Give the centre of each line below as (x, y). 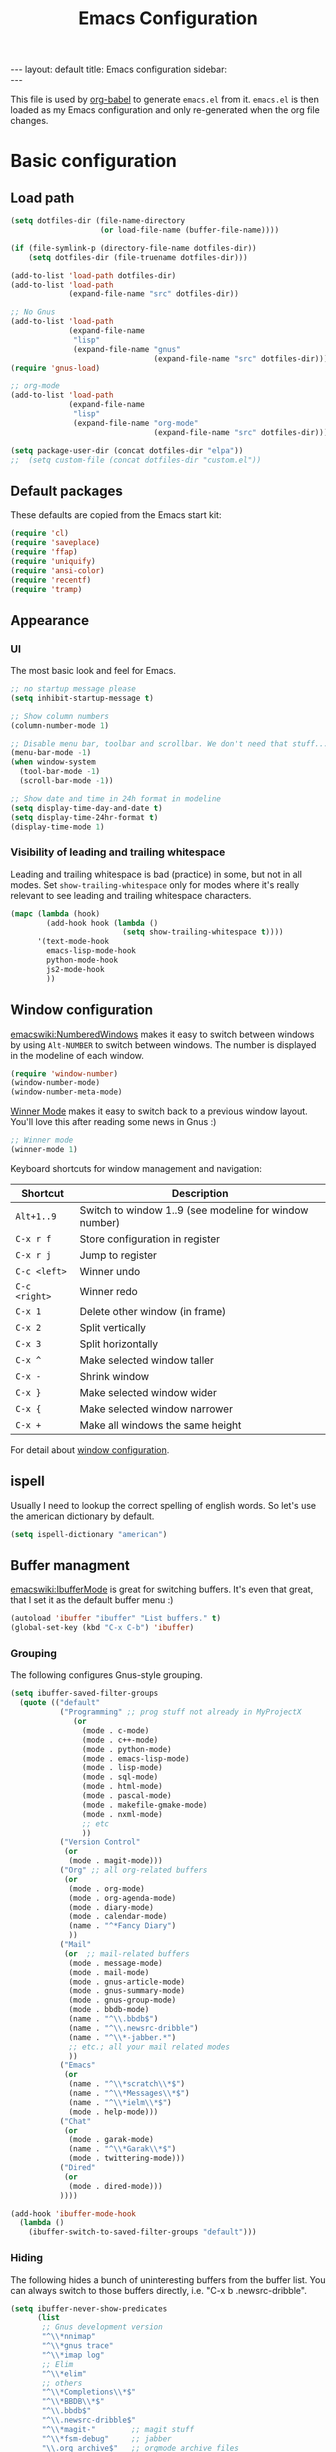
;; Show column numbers (60, 716)
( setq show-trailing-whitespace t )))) (202, 932)
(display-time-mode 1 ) (57, 827)
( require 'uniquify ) (53, 561)
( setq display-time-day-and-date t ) (86, 808)
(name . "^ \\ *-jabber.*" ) (122, 2037)
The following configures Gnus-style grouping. (106, 1675)
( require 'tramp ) (46, 589)
